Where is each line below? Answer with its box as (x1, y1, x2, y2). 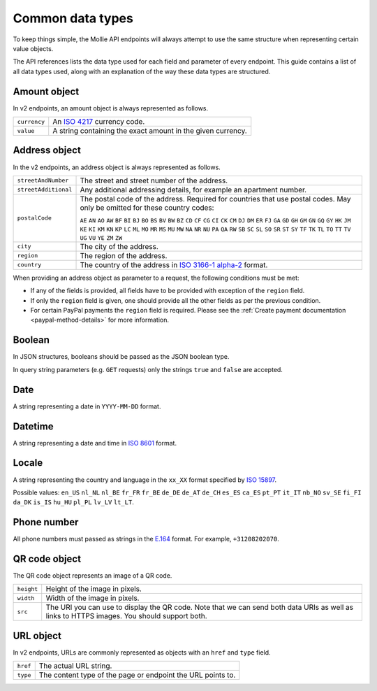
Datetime (13, 420, 54, 432)
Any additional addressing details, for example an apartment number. (80, 185, 307, 194)
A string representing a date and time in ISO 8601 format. (13, 439, 177, 447)
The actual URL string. (38, 661, 112, 671)
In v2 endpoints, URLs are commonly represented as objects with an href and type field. (13, 648, 272, 657)
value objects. (13, 44, 54, 52)
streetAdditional (17, 186, 73, 194)
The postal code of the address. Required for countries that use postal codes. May (80, 194, 352, 204)
